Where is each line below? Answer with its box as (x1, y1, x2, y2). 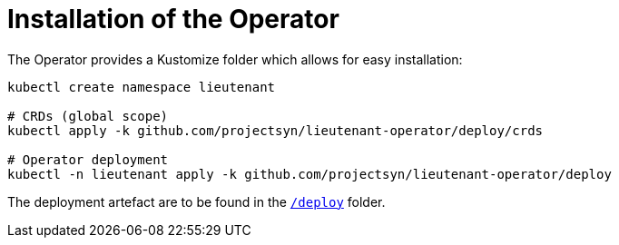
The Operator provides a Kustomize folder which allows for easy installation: (7, 51, 463, 67)
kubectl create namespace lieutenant (7, 79, 276, 94)
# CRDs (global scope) (7, 108, 169, 123)
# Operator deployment (7, 152, 169, 167)
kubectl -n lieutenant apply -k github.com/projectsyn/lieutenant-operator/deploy (7, 166, 612, 181)
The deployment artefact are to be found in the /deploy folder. (7, 193, 386, 210)
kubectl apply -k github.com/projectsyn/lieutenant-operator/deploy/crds (7, 122, 544, 138)
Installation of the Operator (7, 4, 339, 34)
